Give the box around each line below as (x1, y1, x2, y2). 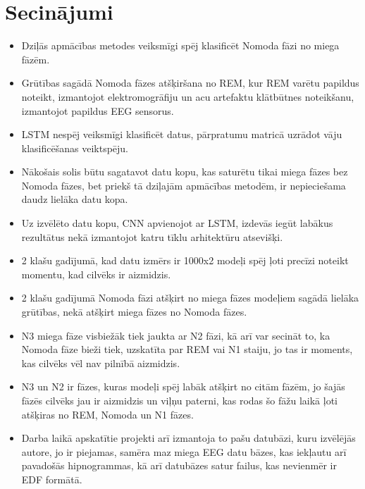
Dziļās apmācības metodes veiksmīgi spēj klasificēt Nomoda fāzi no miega (21, 38, 340, 53)
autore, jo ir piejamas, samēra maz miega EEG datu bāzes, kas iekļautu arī (21, 444, 347, 459)
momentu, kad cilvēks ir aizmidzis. (21, 266, 171, 281)
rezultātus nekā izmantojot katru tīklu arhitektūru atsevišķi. (21, 229, 283, 244)
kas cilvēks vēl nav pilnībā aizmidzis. (21, 355, 180, 370)
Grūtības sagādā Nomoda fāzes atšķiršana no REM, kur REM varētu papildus (21, 75, 359, 90)
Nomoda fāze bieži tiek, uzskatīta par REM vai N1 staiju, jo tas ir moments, (21, 342, 353, 357)
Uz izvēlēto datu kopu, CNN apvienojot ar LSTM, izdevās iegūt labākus (21, 216, 333, 230)
